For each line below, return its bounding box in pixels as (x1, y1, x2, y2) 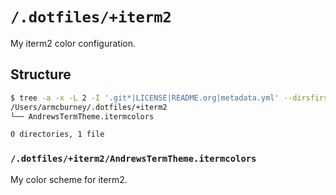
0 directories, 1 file (10, 129, 105, 140)
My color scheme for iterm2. (10, 173, 128, 185)
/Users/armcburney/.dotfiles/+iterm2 (10, 102, 168, 112)
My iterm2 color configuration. (10, 37, 137, 49)
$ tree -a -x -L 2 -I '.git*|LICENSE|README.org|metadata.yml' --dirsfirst (10, 93, 333, 103)
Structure (10, 66, 72, 83)
